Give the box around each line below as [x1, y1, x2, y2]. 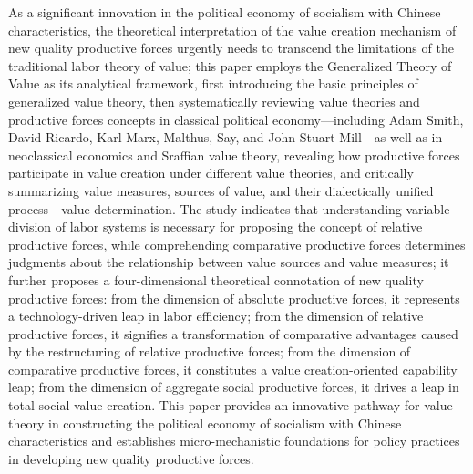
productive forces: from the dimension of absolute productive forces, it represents [8, 288, 460, 307]
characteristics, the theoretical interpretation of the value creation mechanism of [8, 20, 457, 39]
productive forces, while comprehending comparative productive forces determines [8, 234, 466, 253]
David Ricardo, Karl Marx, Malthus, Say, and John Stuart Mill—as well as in [8, 128, 443, 147]
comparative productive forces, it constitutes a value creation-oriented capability [8, 359, 458, 378]
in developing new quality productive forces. [8, 448, 254, 468]
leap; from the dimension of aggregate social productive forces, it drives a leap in [8, 377, 459, 397]
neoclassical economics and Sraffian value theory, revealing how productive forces [8, 145, 460, 164]
